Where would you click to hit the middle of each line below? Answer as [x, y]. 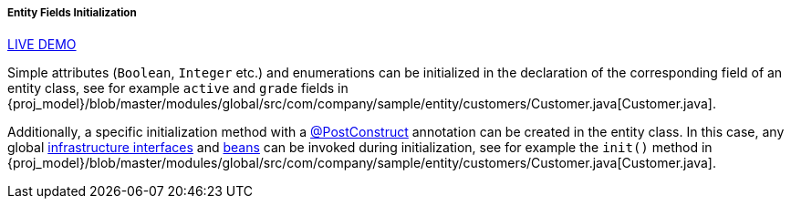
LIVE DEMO [42, 45]
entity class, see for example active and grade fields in [178, 88]
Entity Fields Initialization [72, 13]
